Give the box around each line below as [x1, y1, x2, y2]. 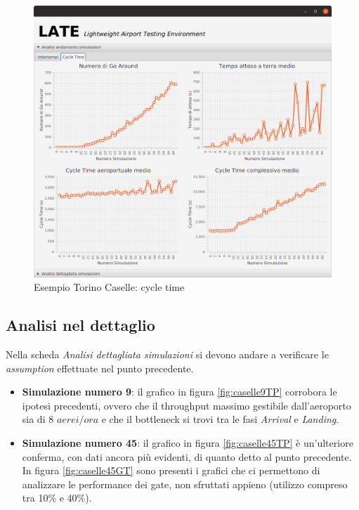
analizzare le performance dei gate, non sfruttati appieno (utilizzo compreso [22, 476, 348, 491]
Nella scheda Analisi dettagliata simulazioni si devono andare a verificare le [6, 347, 329, 362]
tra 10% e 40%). [22, 490, 92, 505]
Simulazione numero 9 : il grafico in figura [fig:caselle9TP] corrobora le [22, 384, 337, 399]
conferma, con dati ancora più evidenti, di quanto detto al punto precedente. [22, 449, 352, 464]
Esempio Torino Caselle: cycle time [34, 280, 185, 294]
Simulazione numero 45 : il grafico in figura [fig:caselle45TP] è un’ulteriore [22, 436, 353, 450]
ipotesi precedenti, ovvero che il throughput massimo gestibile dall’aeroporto [22, 398, 351, 412]
